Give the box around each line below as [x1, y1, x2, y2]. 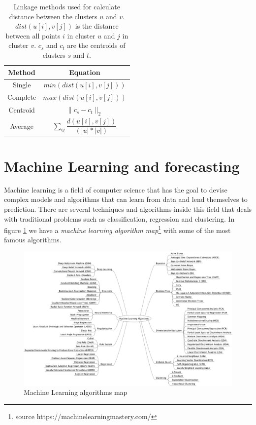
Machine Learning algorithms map [24, 387, 128, 397]
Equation [69, 67, 100, 77]
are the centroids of [67, 40, 126, 50]
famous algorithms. [4, 234, 62, 245]
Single [12, 79, 31, 90]
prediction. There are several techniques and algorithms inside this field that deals [4, 204, 252, 214]
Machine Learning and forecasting [4, 155, 240, 176]
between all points [5, 30, 61, 40]
